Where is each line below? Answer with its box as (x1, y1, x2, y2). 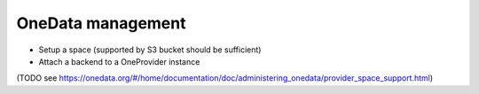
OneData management (16, 13, 186, 33)
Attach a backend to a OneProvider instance (38, 56, 200, 67)
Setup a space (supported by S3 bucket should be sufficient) (38, 44, 262, 55)
